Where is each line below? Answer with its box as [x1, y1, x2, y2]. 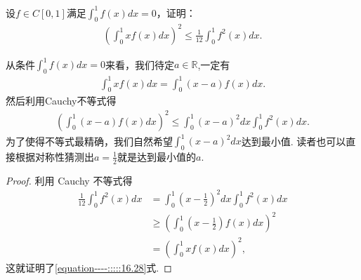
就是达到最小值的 [117, 149, 196, 164]
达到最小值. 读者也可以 [241, 133, 346, 148]
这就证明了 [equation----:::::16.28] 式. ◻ [6, 260, 172, 274]
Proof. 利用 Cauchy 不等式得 [6, 173, 133, 187]
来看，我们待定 [105, 57, 174, 72]
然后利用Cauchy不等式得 [6, 93, 117, 108]
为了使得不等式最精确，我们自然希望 [6, 133, 173, 148]
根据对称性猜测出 [15, 149, 94, 164]
